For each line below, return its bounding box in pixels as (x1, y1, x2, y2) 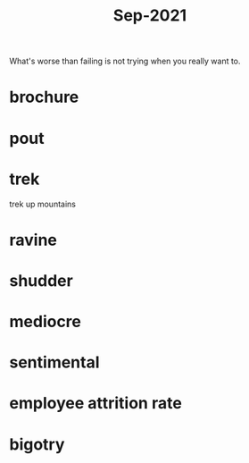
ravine (9, 230, 58, 250)
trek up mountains (9, 198, 76, 209)
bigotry (9, 434, 65, 454)
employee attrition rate (9, 393, 183, 414)
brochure (9, 87, 79, 107)
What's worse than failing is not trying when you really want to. (9, 55, 241, 67)
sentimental (9, 352, 100, 373)
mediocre (9, 312, 82, 332)
